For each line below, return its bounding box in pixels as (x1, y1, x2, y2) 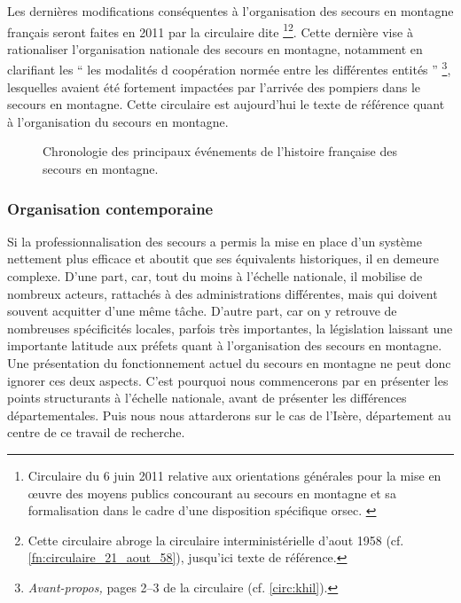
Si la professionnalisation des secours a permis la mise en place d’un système (7, 231, 422, 250)
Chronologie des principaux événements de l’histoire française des (43, 142, 397, 161)
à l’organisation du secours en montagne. (7, 112, 229, 130)
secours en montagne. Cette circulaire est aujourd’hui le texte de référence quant (7, 95, 445, 114)
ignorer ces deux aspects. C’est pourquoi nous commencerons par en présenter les (7, 371, 449, 389)
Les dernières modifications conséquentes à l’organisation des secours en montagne (7, 2, 454, 20)
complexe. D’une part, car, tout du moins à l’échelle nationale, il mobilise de (7, 267, 423, 286)
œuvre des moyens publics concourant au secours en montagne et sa (27, 483, 396, 502)
